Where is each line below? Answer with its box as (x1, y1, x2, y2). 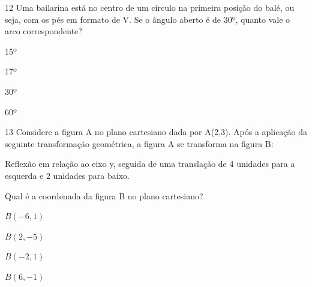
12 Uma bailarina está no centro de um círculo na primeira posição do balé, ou (5, 1, 295, 13)
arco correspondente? (5, 25, 82, 37)
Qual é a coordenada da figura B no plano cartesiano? (5, 189, 203, 202)
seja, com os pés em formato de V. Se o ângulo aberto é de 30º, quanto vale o (5, 13, 290, 25)
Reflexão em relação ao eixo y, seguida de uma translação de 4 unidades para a (5, 157, 295, 170)
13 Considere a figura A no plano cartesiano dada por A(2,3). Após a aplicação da (5, 125, 308, 138)
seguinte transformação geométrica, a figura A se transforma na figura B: (5, 137, 274, 150)
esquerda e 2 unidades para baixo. (5, 169, 130, 181)
